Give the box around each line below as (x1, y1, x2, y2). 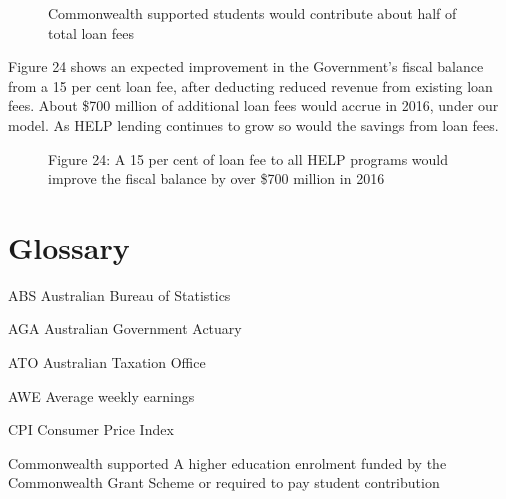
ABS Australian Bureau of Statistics (8, 284, 231, 305)
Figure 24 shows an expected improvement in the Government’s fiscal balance (8, 56, 484, 77)
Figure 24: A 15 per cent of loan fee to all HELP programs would (48, 148, 449, 169)
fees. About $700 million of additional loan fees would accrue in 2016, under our (8, 95, 499, 116)
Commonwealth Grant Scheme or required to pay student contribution (8, 472, 440, 493)
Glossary (8, 226, 130, 267)
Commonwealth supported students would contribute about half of (48, 3, 457, 23)
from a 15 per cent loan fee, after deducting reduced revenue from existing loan (8, 75, 493, 96)
